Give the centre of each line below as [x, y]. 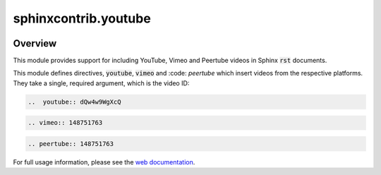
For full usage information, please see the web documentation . [104, 162]
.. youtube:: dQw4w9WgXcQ [74, 102]
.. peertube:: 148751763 [71, 144]
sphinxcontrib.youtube [82, 18]
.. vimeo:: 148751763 [65, 123]
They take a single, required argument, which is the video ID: [101, 83]
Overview [35, 43]
